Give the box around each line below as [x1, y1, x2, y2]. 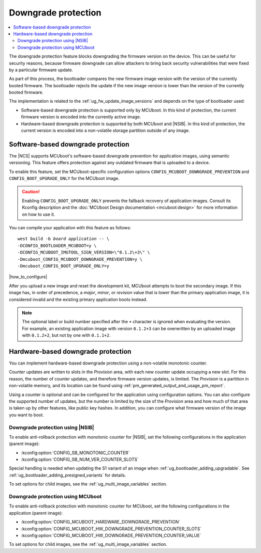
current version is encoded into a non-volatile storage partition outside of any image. [21, 127, 190, 133]
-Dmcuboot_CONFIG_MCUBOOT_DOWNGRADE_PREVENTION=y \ [17, 256, 143, 262]
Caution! [22, 189, 40, 195]
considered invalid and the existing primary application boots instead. [9, 296, 147, 302]
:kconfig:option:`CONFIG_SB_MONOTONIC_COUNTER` [21, 450, 130, 456]
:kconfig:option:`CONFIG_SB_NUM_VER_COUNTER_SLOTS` [21, 457, 139, 462]
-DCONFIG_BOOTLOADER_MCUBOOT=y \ [17, 243, 97, 248]
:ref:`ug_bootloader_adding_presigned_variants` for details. [9, 472, 127, 478]
